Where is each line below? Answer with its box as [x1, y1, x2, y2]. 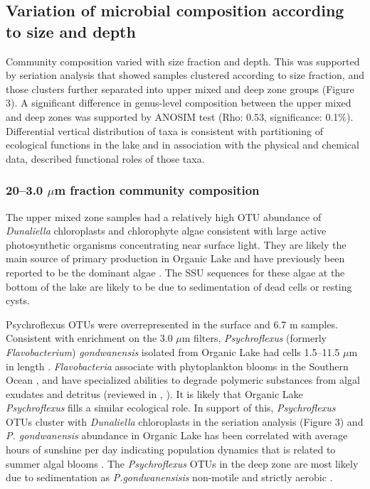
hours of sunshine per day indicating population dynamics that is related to [6, 442, 336, 457]
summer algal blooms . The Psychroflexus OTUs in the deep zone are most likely [6, 456, 359, 471]
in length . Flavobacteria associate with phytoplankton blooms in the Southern [6, 358, 349, 373]
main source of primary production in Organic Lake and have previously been [6, 251, 345, 266]
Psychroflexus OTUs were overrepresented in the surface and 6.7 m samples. [6, 316, 338, 331]
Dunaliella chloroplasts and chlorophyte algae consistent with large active [6, 223, 327, 238]
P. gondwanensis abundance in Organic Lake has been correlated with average [6, 428, 348, 443]
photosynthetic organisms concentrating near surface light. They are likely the [6, 237, 347, 252]
